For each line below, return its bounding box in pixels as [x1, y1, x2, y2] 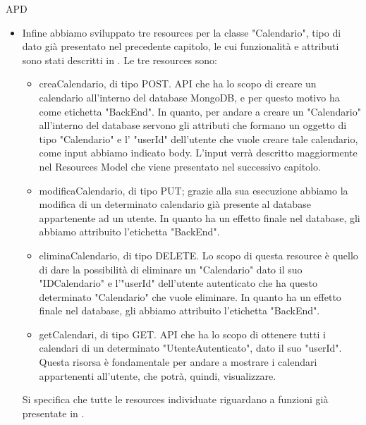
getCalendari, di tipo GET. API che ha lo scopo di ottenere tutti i [39, 326, 326, 341]
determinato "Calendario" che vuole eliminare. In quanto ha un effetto [39, 289, 341, 304]
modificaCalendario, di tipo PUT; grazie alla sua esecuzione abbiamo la [39, 183, 348, 197]
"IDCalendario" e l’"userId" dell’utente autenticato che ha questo [39, 276, 317, 290]
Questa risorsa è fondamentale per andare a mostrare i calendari [39, 355, 317, 369]
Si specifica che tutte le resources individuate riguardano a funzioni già [22, 392, 329, 407]
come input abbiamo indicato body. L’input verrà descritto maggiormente [39, 145, 358, 160]
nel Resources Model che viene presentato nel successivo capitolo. [39, 159, 321, 173]
